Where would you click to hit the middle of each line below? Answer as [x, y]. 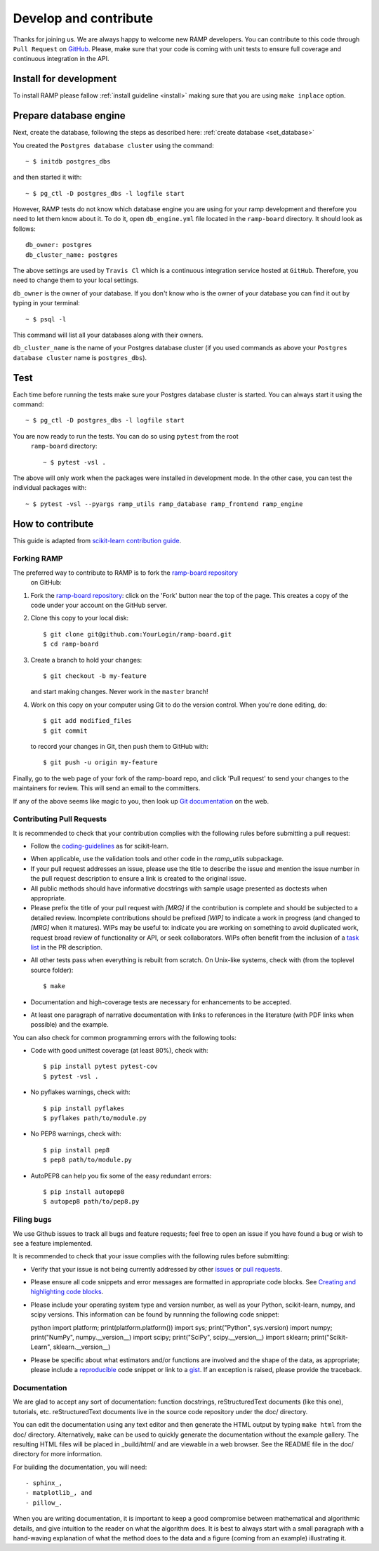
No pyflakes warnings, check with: [81, 1092]
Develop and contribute [83, 18]
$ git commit [65, 731]
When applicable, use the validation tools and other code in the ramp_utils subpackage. [157, 859]
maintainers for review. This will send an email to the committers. [107, 788]
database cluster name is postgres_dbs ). [80, 357]
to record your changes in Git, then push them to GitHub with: [119, 746]
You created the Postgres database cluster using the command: [113, 145]
